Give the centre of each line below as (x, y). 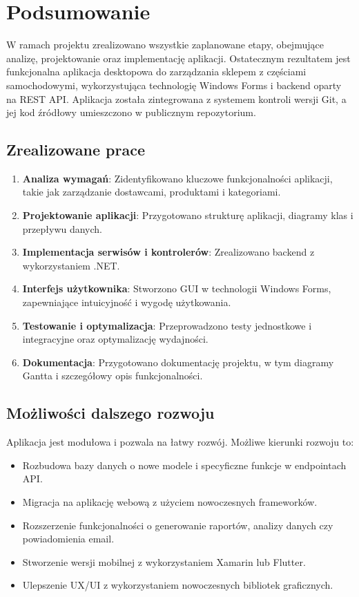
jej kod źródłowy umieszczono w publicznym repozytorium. (131, 112)
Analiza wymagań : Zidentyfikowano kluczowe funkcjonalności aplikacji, (177, 178)
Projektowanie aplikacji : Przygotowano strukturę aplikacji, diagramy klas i (188, 215)
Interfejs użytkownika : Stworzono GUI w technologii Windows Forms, (177, 288)
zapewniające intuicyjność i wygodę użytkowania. (127, 302)
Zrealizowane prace (76, 150)
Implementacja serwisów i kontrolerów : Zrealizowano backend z (168, 252)
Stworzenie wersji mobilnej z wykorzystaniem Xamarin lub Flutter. (164, 561)
